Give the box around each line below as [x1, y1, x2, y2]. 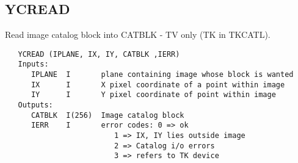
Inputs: [18, 60, 49, 69]
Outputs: [18, 101, 53, 110]
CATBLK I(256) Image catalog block [31, 110, 184, 120]
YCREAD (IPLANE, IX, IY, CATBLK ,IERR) [18, 49, 180, 59]
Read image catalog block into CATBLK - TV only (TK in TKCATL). [5, 28, 271, 41]
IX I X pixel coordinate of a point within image [31, 80, 285, 89]
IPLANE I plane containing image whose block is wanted [31, 70, 294, 79]
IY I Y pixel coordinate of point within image [31, 90, 276, 100]
